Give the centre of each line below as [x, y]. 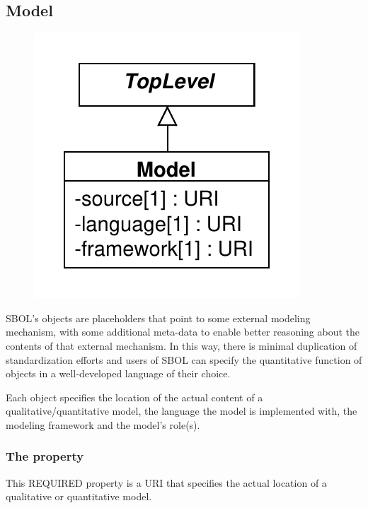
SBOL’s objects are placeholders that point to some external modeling [158, 318]
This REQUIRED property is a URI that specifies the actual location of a [166, 482]
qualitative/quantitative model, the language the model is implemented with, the [182, 411]
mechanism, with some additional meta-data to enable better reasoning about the [183, 332]
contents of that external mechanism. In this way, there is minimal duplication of [182, 345]
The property [45, 456]
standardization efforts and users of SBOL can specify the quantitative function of [184, 359]
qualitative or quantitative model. [79, 496]
